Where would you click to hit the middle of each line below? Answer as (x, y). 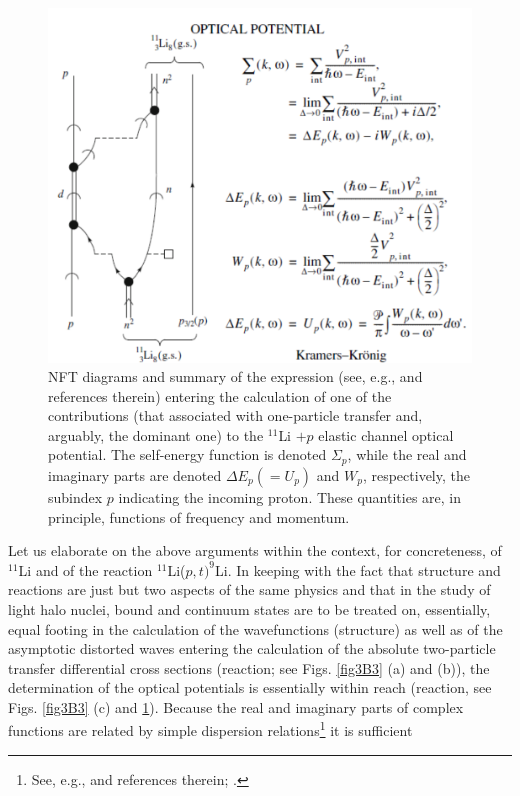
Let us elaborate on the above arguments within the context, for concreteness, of (255, 550)
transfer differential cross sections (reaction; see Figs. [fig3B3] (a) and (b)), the (249, 667)
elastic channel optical (386, 434)
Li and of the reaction (85, 569)
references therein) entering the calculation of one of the (220, 395)
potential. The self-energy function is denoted (187, 454)
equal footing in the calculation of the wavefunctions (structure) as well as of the (255, 628)
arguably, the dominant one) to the (156, 434)
